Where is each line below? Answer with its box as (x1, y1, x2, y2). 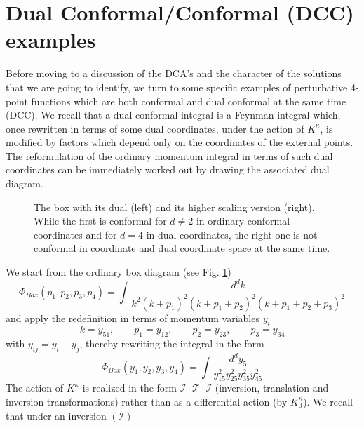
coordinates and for (34, 227, 117, 241)
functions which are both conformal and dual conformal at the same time (31, 93, 346, 108)
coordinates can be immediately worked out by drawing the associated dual (6, 162, 330, 177)
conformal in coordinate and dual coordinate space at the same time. (34, 241, 330, 255)
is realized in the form (82, 380, 177, 395)
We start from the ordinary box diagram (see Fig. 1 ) (6, 265, 231, 279)
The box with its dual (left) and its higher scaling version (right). (34, 199, 315, 214)
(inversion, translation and (215, 380, 329, 395)
